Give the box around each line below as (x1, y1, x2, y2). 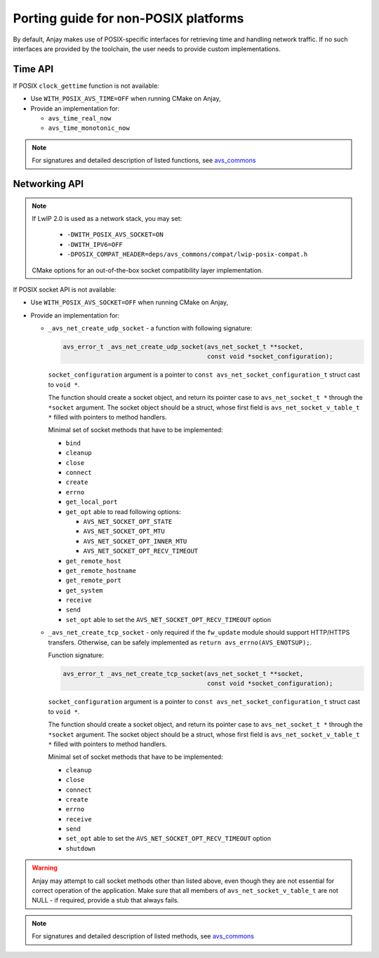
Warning (32, 863, 58, 872)
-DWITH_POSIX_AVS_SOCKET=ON (67, 231, 164, 238)
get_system (65, 586, 103, 594)
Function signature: (48, 651, 105, 659)
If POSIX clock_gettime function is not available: (13, 81, 159, 90)
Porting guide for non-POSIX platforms (13, 11, 244, 26)
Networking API (13, 178, 84, 189)
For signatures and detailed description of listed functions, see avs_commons (32, 156, 256, 165)
